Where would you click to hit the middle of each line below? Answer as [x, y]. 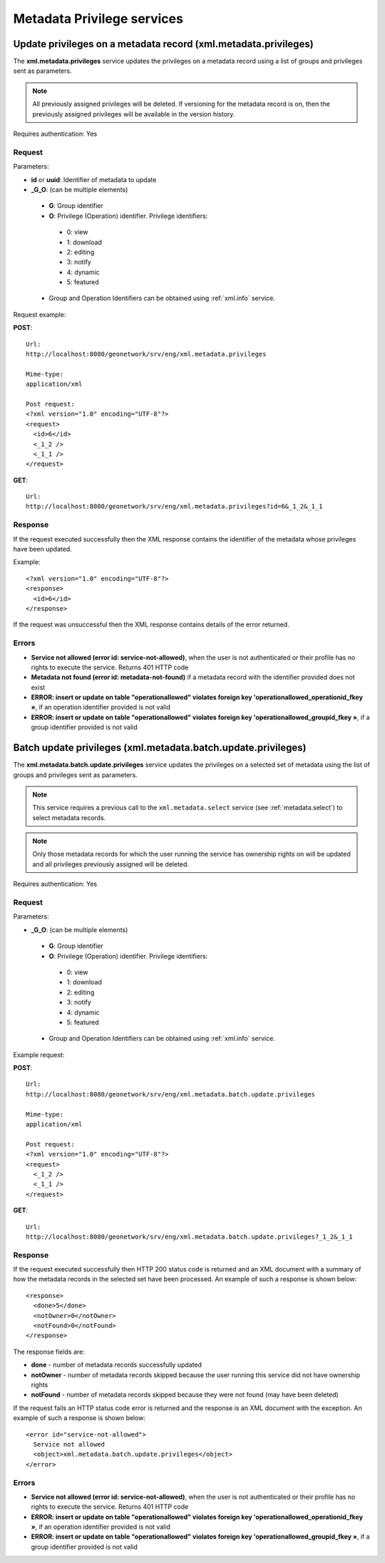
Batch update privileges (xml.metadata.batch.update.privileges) [160, 748]
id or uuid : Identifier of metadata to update [94, 179]
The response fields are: [49, 1352]
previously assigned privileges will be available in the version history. [134, 114]
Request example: [40, 314]
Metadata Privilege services [98, 19]
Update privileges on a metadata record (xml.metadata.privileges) [163, 44]
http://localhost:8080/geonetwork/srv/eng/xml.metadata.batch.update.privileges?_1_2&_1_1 [189, 1237]
